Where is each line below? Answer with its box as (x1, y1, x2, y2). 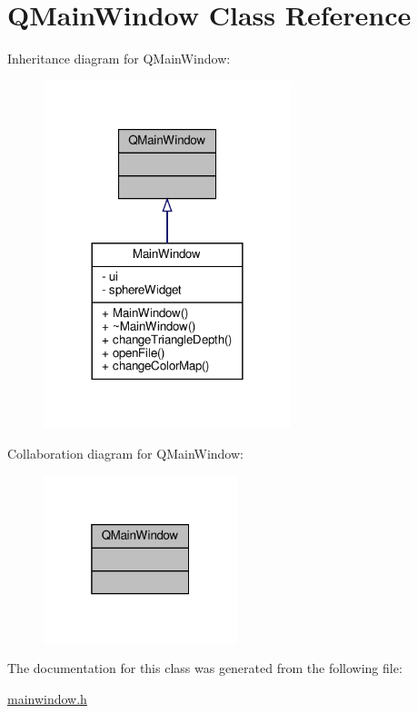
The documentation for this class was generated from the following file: (7, 659, 403, 678)
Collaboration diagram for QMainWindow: (7, 444, 244, 462)
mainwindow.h (7, 688, 87, 708)
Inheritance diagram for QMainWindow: (7, 49, 231, 68)
